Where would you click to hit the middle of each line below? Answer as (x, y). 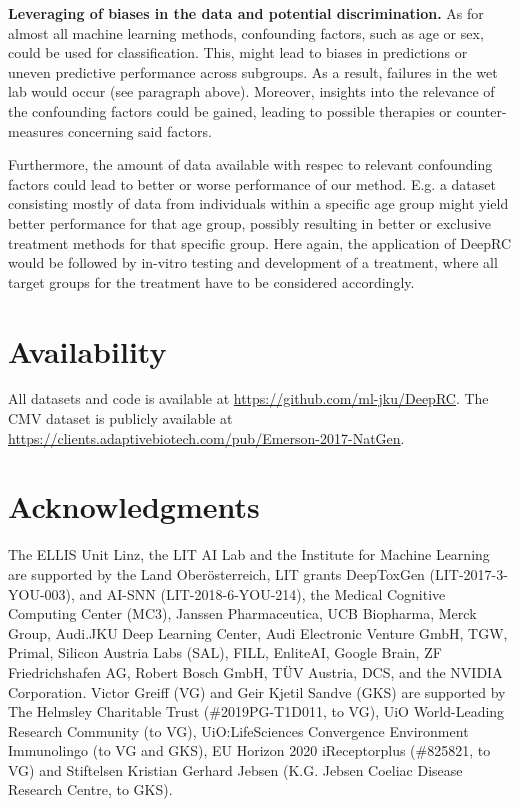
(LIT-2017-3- (468, 573)
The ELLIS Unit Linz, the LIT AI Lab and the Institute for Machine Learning (249, 554)
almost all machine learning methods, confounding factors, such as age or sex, (246, 32)
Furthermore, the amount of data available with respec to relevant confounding (250, 164)
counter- (481, 110)
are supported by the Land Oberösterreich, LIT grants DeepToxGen (216, 573)
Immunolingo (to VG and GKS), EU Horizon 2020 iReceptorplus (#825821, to (249, 750)
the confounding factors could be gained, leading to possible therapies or (230, 110)
